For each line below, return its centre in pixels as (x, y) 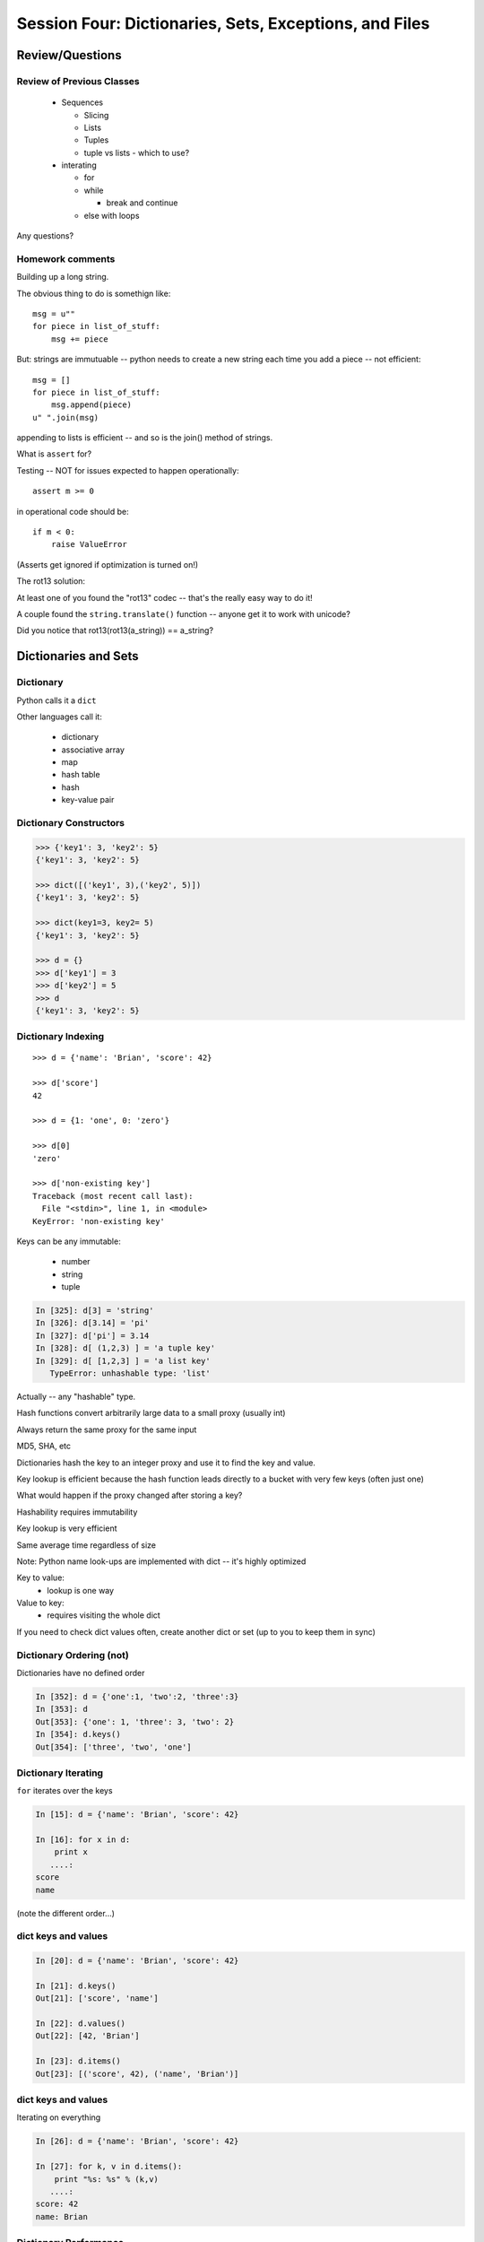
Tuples (96, 140)
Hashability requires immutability (77, 1512)
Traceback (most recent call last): (113, 1196)
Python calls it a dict (57, 700)
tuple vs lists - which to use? (137, 152)
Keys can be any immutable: (69, 1241)
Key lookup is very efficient (67, 1528)
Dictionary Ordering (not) (73, 1655)
